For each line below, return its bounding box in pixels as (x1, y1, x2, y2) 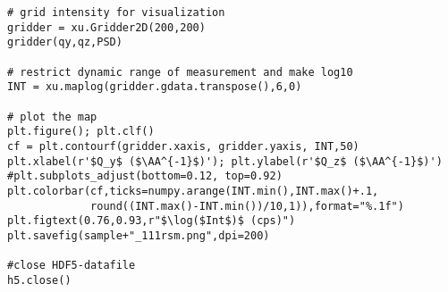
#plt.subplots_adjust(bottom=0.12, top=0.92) (7, 170, 283, 183)
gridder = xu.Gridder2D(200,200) (7, 21, 206, 34)
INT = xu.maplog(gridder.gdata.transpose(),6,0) (7, 80, 302, 94)
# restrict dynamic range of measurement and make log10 (7, 65, 353, 79)
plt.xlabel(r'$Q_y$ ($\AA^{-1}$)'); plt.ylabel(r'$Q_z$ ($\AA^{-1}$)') (7, 154, 443, 168)
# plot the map (7, 110, 97, 123)
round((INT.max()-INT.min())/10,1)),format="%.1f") (90, 199, 404, 213)
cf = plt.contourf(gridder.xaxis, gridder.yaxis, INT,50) (7, 139, 359, 153)
